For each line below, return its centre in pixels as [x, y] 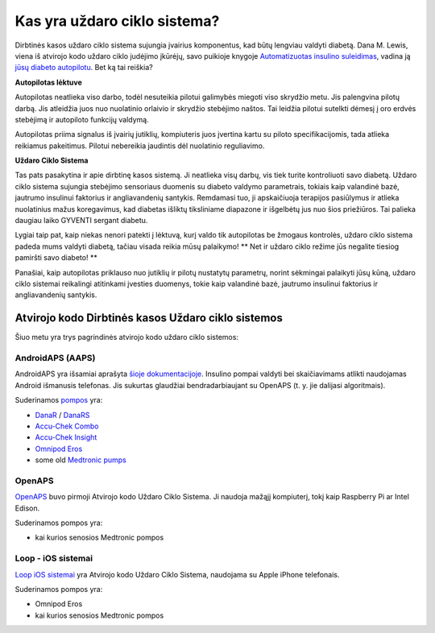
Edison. [27, 508]
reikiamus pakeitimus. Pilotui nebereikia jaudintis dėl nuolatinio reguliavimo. [140, 146]
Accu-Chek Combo [67, 426]
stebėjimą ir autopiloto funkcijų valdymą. [82, 119]
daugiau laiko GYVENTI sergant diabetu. [81, 221]
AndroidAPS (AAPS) [55, 358]
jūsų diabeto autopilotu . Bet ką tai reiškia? [84, 68]
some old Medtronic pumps [81, 460]
